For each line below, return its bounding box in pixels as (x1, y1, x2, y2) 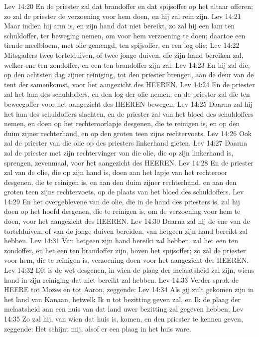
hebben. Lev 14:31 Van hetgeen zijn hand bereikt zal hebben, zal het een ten (4, 235, 239, 246)
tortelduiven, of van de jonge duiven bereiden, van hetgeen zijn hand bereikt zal (4, 225, 248, 236)
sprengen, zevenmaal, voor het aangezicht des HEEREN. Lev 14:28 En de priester (4, 157, 254, 168)
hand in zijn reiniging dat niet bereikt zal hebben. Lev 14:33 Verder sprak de (4, 274, 239, 285)
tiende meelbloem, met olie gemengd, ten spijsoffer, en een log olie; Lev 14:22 (4, 40, 240, 50)
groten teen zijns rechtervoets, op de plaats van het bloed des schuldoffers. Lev (4, 186, 244, 197)
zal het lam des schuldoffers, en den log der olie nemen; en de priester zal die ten (4, 89, 250, 99)
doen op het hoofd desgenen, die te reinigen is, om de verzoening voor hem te (4, 206, 241, 216)
